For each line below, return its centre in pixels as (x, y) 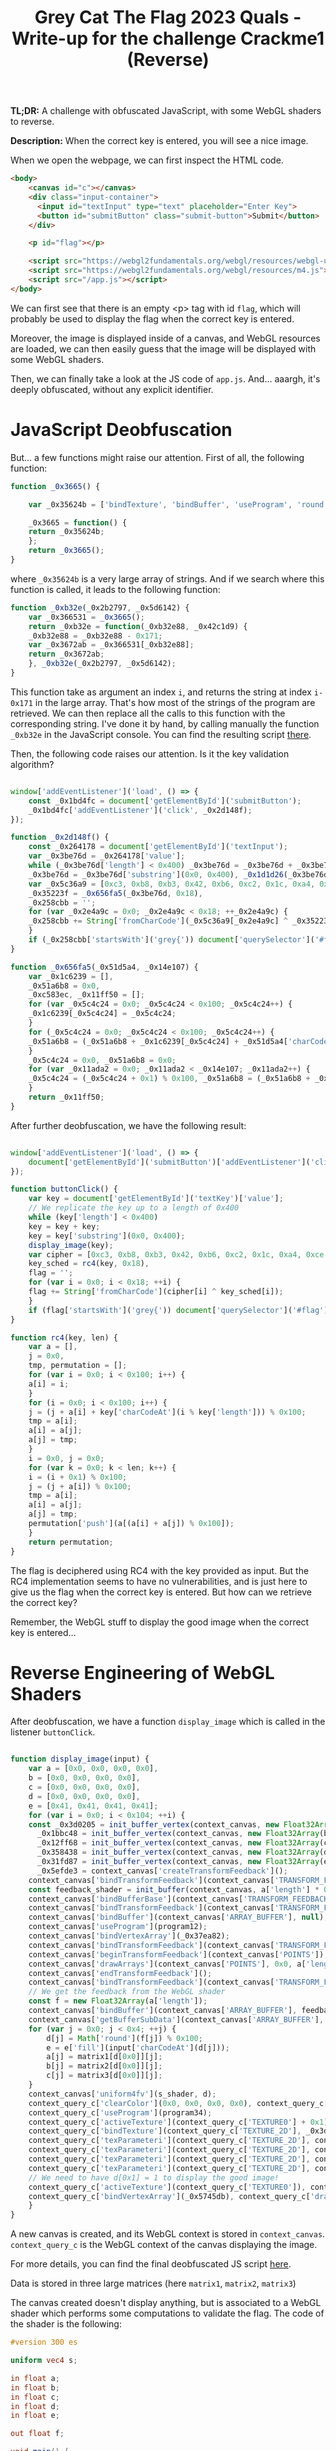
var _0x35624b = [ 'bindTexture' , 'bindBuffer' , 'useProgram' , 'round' (178, 504)
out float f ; (37, 2434)
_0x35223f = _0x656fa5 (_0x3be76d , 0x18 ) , (115, 893)
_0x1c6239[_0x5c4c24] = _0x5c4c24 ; (102, 1014)
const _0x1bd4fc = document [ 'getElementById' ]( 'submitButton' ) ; (165, 801)
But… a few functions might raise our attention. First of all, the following (157, 457)
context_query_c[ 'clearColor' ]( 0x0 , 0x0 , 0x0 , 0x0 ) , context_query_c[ (178, 2103)
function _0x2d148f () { (60, 837)
